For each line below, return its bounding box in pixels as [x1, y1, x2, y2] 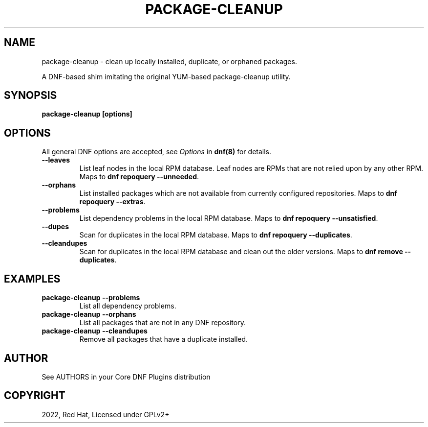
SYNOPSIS [4, 89, 57, 102]
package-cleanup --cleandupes [42, 327, 148, 335]
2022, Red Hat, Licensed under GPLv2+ [42, 410, 170, 419]
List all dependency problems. [79, 302, 176, 310]
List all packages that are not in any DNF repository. [79, 318, 246, 327]
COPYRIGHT [4, 389, 65, 402]
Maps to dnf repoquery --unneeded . [79, 172, 199, 181]
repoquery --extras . [79, 197, 146, 206]
